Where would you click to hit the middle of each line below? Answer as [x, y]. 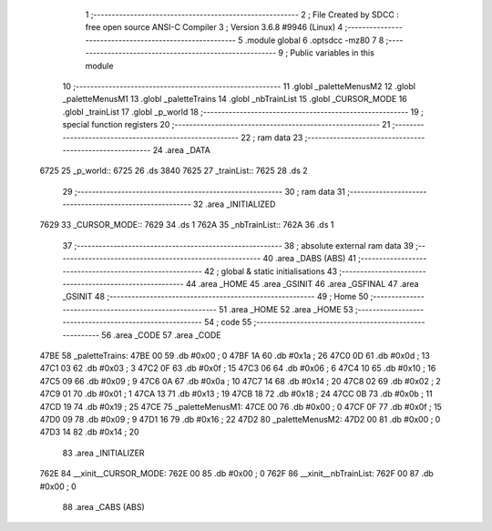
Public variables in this [333, 53]
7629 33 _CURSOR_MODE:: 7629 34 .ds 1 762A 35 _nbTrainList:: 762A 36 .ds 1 [187, 225]
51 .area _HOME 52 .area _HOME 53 [287, 309]
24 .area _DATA [182, 149]
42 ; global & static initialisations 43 [270, 271]
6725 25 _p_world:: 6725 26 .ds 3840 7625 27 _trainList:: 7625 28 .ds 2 [174, 171]
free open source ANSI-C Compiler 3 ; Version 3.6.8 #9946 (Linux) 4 [214, 27]
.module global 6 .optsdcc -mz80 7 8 [314, 40]
